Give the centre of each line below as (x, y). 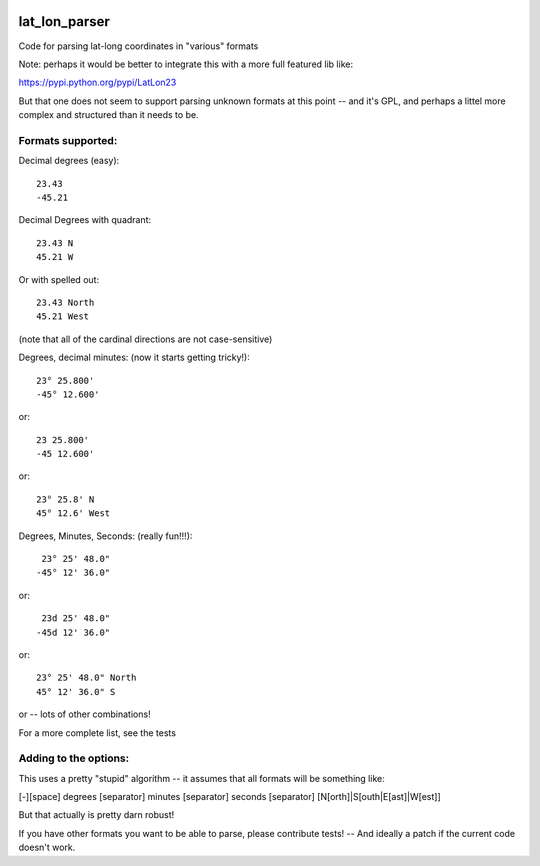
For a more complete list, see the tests (97, 732)
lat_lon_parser (64, 21)
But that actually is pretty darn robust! (96, 815)
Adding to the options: (74, 758)
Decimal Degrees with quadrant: (85, 220)
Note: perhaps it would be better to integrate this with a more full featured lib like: (186, 64)
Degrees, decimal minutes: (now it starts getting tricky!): (134, 357)
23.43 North (65, 302)
